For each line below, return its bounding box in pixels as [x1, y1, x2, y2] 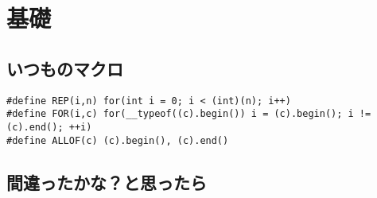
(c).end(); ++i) [6, 121, 92, 133]
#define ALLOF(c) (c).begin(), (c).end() [6, 134, 229, 146]
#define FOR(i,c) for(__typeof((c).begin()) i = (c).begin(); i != [6, 108, 371, 120]
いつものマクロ [6, 56, 123, 80]
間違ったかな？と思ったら [6, 169, 207, 194]
